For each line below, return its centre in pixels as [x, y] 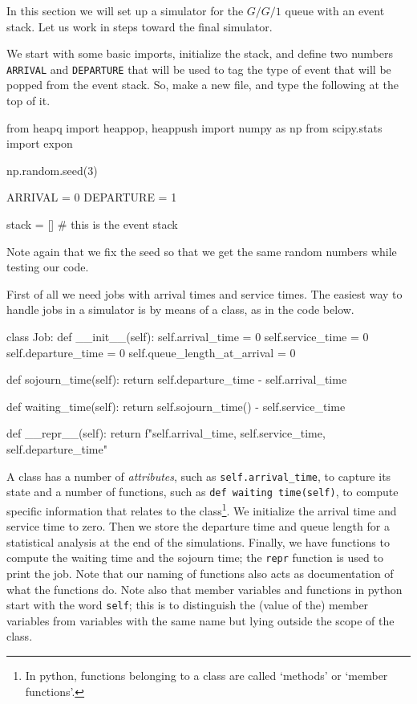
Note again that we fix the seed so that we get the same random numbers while [202, 251]
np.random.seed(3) [52, 170]
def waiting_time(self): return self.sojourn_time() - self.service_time [176, 406]
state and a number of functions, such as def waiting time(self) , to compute [202, 492]
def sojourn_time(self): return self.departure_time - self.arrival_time [177, 379]
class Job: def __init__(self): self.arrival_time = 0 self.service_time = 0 [188, 336]
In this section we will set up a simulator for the [125, 10]
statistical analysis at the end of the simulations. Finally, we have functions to [198, 541]
